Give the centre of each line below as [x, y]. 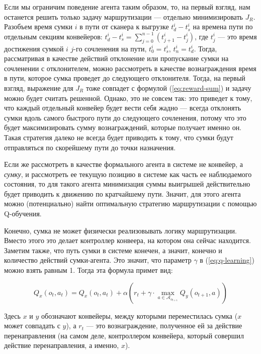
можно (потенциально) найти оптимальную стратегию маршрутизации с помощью [130, 203]
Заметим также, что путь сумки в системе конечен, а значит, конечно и [113, 250]
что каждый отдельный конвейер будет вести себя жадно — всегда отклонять [123, 108]
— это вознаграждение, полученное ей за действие [164, 326]
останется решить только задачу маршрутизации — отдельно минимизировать [123, 16]
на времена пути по [223, 26]
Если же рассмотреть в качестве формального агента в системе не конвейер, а [124, 164]
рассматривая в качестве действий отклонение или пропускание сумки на [116, 58]
